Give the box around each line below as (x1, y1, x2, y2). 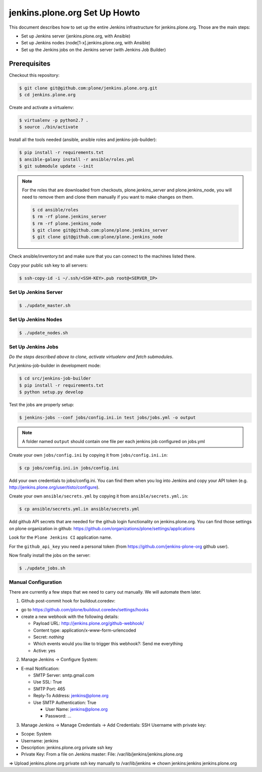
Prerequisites (9, 59, 50, 68)
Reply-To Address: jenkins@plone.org (33, 693, 109, 699)
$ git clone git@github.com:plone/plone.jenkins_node (32, 234, 163, 240)
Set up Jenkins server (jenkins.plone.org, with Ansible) (21, 33, 131, 39)
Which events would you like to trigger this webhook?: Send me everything (33, 641, 183, 647)
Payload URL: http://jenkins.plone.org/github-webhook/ (33, 620, 144, 626)
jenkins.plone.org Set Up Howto (9, 7, 140, 18)
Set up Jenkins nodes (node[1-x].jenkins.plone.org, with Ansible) (21, 40, 150, 46)
